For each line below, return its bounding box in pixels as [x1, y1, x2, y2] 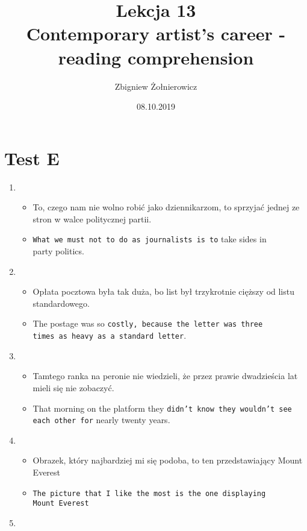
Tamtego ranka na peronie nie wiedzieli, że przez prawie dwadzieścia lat [33, 369, 298, 382]
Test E [4, 145, 60, 170]
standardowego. [33, 297, 90, 309]
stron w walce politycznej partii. [33, 212, 152, 225]
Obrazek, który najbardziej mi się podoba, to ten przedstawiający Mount [33, 454, 303, 467]
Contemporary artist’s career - [26, 21, 286, 46]
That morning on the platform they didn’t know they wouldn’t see [33, 401, 292, 414]
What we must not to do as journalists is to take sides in [33, 233, 267, 245]
